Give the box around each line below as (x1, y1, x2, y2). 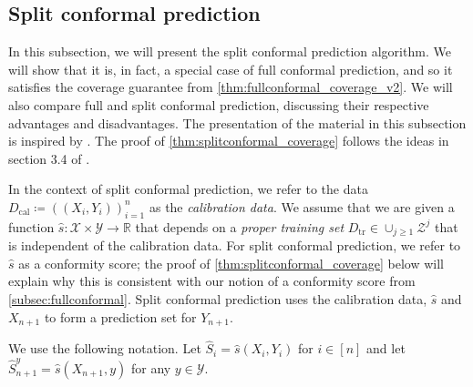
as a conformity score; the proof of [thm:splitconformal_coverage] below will (18, 253, 444, 272)
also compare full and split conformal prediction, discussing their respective (8, 95, 429, 114)
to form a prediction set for (44, 307, 197, 326)
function (8, 217, 55, 236)
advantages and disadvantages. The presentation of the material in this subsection (8, 113, 467, 132)
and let (366, 339, 406, 358)
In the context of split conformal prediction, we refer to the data (8, 179, 368, 199)
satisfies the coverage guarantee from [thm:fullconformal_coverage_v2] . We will (8, 77, 453, 97)
